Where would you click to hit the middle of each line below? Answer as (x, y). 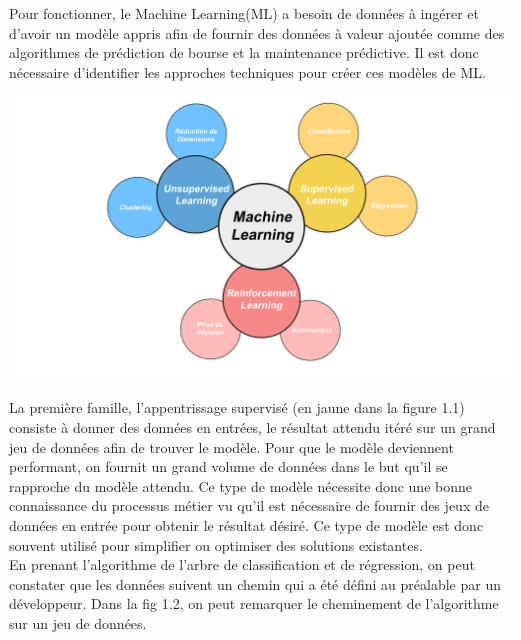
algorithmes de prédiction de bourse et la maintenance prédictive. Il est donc (244, 52)
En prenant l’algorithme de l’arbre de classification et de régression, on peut (242, 564)
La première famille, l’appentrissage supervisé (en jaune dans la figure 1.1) (237, 407)
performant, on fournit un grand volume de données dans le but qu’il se (228, 466)
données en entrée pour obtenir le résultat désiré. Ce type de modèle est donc (246, 525)
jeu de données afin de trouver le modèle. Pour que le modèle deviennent (231, 446)
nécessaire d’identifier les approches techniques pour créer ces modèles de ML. (247, 71)
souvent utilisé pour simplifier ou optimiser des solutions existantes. (216, 544)
